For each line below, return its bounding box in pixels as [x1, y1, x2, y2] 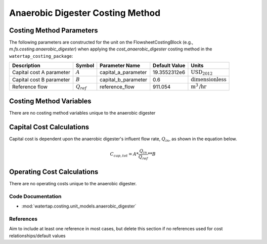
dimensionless [190, 76, 227, 82]
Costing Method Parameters [9, 26, 98, 35]
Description [12, 62, 41, 69]
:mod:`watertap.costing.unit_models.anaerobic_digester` [21, 203, 136, 209]
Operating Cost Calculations [9, 167, 98, 176]
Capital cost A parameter [12, 69, 70, 76]
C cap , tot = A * [110, 151, 139, 158]
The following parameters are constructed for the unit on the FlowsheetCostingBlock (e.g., [9, 40, 194, 45]
